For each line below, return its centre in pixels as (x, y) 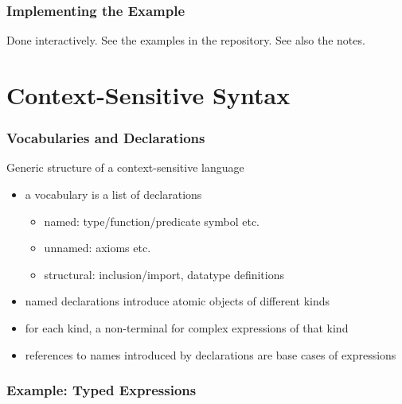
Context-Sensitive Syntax (148, 95)
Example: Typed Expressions (101, 390)
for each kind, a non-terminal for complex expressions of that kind (187, 327)
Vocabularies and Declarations (106, 138)
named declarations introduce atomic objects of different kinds (178, 301)
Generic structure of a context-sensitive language (125, 167)
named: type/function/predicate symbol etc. (152, 221)
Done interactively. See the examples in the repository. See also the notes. (186, 40)
